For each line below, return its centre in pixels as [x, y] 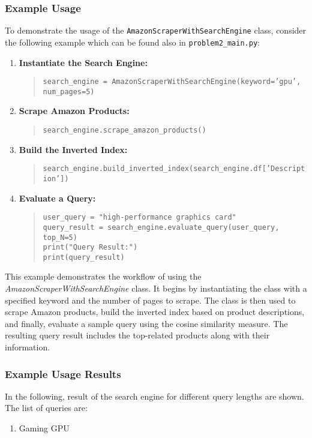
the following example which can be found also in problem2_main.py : [132, 42]
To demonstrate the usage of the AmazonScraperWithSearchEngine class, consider [156, 30]
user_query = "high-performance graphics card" [139, 217]
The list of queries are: [46, 408]
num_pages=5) [69, 91]
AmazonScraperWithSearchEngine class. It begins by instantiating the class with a [156, 288]
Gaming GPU [44, 428]
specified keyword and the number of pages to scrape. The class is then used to [150, 300]
